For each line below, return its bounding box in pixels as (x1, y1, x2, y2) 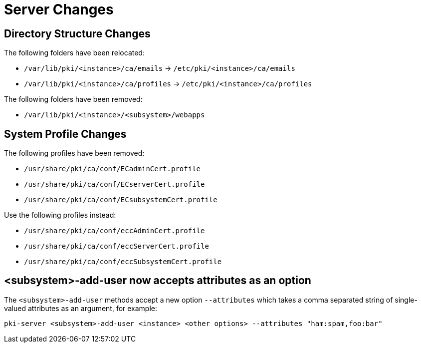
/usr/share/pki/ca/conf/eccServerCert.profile (24, 242, 209, 251)
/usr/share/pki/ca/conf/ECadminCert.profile (24, 165, 201, 173)
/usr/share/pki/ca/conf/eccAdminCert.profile (24, 227, 205, 235)
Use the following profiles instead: (4, 211, 116, 220)
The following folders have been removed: (4, 95, 143, 104)
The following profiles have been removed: (4, 149, 145, 158)
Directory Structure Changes (4, 27, 151, 40)
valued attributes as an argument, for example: (4, 304, 158, 313)
